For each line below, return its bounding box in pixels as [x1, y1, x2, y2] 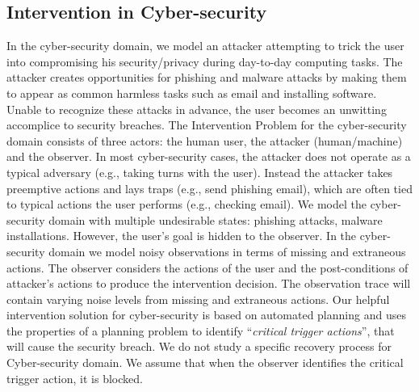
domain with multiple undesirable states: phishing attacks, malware [48, 211, 383, 228]
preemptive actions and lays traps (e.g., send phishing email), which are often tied [6, 179, 413, 196]
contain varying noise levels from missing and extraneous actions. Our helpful [6, 290, 390, 307]
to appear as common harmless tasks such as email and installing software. [6, 84, 377, 101]
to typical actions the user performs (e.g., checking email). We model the [6, 196, 367, 213]
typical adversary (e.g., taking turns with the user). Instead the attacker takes [6, 163, 393, 180]
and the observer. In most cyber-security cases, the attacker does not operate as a [6, 148, 411, 165]
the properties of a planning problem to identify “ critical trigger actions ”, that [6, 322, 395, 339]
